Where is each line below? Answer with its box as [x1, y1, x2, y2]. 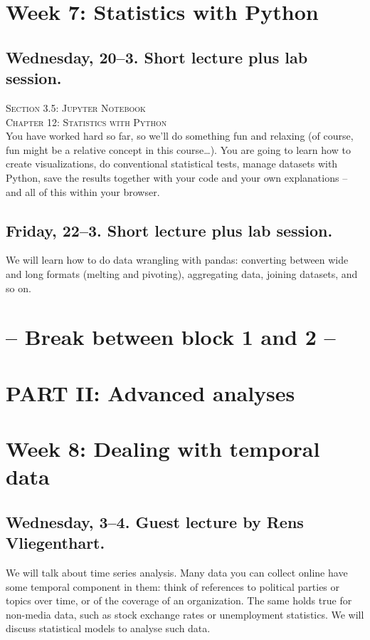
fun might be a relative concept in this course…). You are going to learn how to [6, 142, 351, 157]
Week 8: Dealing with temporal [6, 434, 320, 463]
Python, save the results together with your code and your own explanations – [6, 170, 348, 185]
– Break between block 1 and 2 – [6, 322, 336, 351]
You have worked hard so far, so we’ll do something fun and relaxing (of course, [6, 128, 354, 143]
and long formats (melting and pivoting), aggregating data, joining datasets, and [6, 266, 358, 281]
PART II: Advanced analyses [6, 378, 295, 407]
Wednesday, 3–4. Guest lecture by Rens [6, 510, 304, 532]
